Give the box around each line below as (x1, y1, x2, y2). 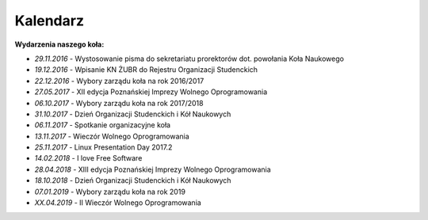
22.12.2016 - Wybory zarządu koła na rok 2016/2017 (34, 76, 204, 85)
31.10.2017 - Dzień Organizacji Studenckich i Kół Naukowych (34, 109, 231, 119)
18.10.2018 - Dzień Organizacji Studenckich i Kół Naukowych (34, 176, 231, 185)
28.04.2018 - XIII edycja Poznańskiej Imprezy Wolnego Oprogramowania (34, 165, 271, 174)
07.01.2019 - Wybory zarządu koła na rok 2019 (34, 187, 186, 196)
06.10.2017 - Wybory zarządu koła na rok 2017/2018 (34, 98, 204, 108)
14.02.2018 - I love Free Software (34, 154, 143, 163)
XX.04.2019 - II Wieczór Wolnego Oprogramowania (34, 198, 201, 207)
